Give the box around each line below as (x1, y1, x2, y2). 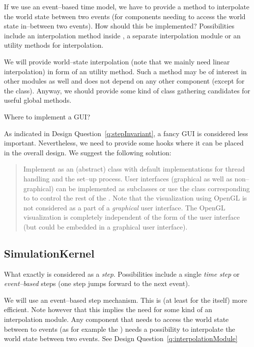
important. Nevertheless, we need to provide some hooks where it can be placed (4, 138, 244, 148)
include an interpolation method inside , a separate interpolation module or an (4, 30, 241, 40)
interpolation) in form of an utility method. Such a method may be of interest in (4, 66, 247, 76)
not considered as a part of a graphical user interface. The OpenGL (23, 202, 226, 212)
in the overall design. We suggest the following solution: (4, 147, 171, 157)
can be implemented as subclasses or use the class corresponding (56, 183, 250, 193)
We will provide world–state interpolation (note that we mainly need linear (4, 56, 230, 66)
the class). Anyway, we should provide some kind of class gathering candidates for (4, 85, 251, 95)
